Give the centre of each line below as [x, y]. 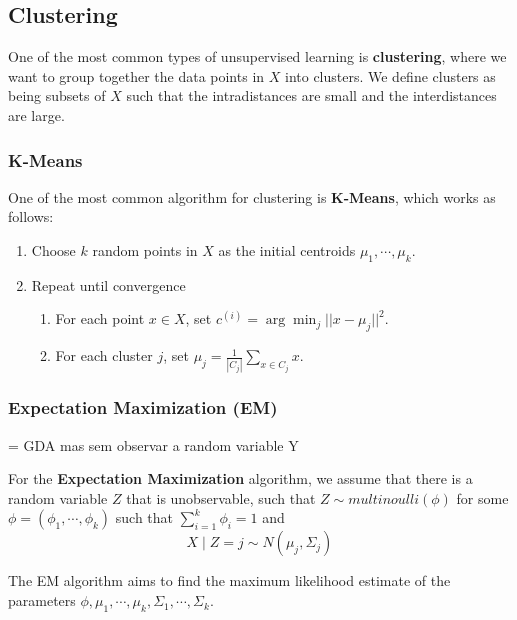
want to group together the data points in [136, 75]
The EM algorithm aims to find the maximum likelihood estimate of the [229, 580]
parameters [42, 600]
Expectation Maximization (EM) [143, 407]
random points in [145, 249]
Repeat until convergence [108, 284]
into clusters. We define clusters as [390, 75]
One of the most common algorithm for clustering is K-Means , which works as [252, 196]
